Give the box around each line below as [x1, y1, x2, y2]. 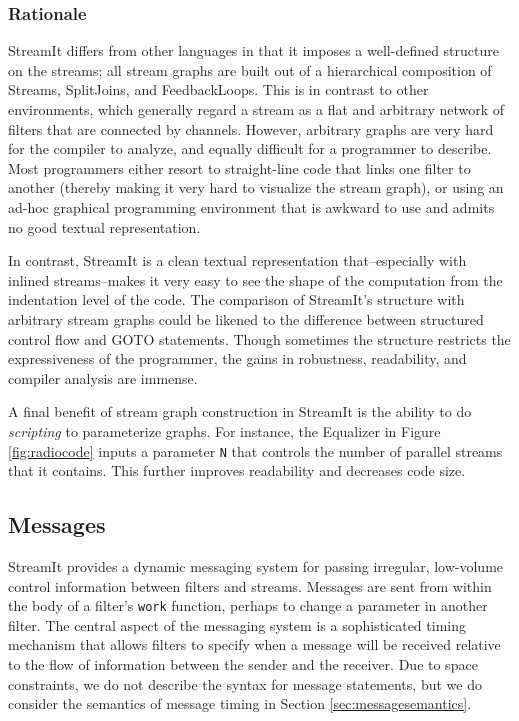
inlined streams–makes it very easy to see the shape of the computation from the [8, 269, 503, 290]
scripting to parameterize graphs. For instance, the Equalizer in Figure [8, 420, 441, 441]
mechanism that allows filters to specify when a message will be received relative [8, 634, 501, 655]
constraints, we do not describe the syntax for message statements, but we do [8, 673, 482, 694]
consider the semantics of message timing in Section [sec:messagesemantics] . [8, 693, 472, 714]
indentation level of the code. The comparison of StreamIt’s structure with [8, 289, 465, 310]
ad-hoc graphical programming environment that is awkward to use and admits [8, 196, 495, 217]
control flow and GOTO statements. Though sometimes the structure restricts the [8, 328, 511, 349]
